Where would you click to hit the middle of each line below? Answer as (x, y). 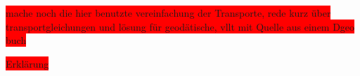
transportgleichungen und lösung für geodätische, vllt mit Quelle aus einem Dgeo (180, 26)
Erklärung (27, 63)
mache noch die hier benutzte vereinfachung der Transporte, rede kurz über (168, 13)
